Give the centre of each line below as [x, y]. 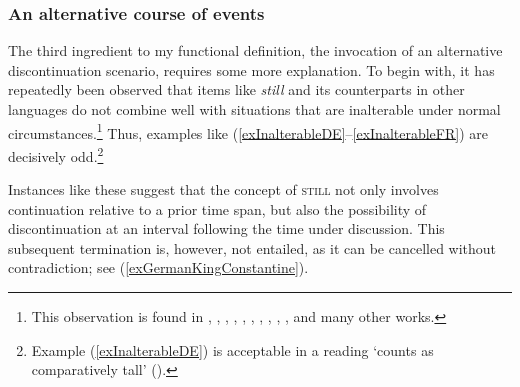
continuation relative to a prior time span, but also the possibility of [217, 208]
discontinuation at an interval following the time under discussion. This [226, 228]
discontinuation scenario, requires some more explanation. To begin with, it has [251, 69]
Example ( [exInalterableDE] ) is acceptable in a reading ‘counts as [232, 349]
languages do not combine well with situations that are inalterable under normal [254, 109]
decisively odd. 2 [56, 154]
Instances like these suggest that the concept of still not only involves [223, 189]
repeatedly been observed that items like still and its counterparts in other [236, 89]
